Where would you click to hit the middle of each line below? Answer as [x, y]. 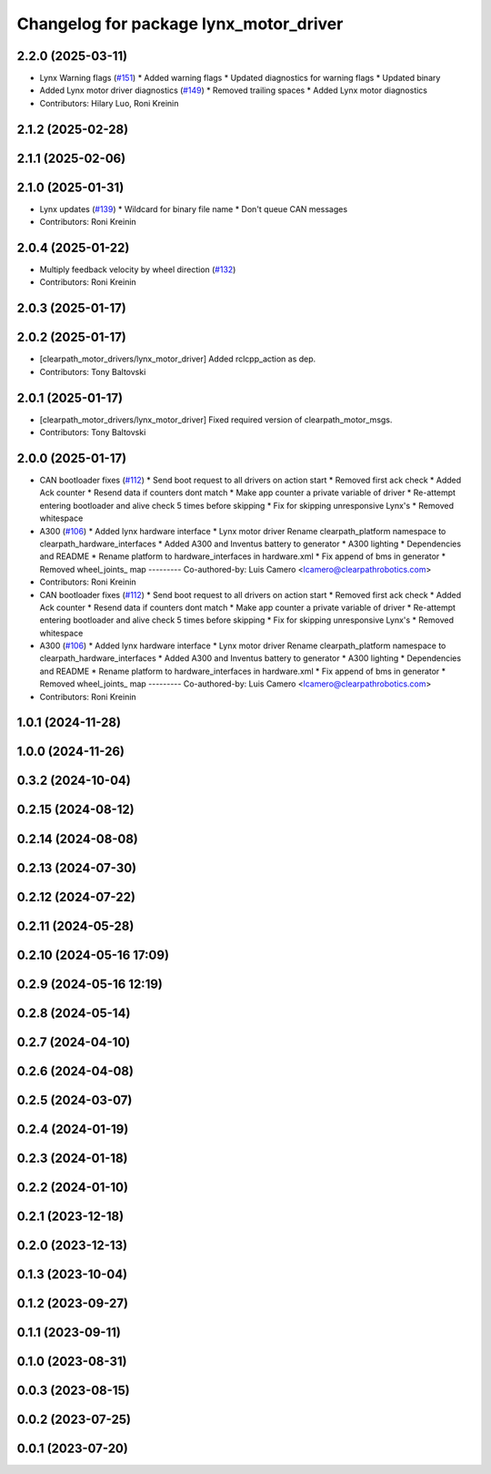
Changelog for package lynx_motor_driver [180, 24]
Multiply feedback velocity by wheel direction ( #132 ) [138, 269]
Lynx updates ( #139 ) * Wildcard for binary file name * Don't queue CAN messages [194, 208]
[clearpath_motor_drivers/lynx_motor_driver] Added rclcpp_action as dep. [178, 359]
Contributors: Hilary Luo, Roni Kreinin [109, 103]
